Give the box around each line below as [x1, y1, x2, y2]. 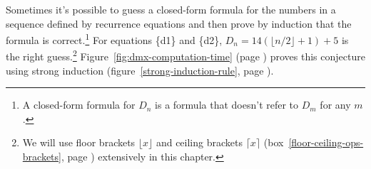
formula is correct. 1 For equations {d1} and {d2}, [6, 31, 223, 47]
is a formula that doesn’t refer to [155, 97, 299, 112]
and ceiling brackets [156, 135, 243, 150]
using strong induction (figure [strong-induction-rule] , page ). [6, 62, 274, 77]
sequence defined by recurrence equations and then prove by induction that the [6, 16, 352, 31]
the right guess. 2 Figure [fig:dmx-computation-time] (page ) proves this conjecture [6, 47, 365, 64]
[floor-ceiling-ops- [288, 135, 364, 150]
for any [320, 97, 351, 112]
